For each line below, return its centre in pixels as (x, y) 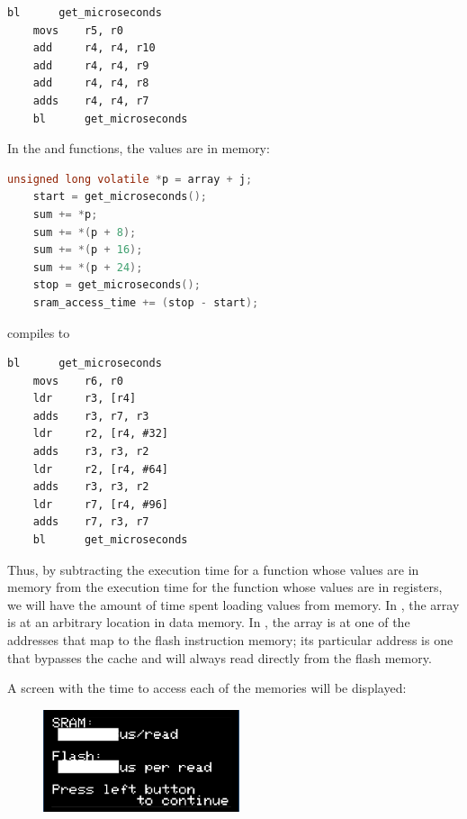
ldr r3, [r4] (85, 399)
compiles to (39, 332)
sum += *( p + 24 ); (88, 267)
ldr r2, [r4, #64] (100, 469)
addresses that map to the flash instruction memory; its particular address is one (230, 640)
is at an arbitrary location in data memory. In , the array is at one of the (209, 622)
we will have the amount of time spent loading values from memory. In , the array (233, 604)
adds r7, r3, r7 (91, 522)
